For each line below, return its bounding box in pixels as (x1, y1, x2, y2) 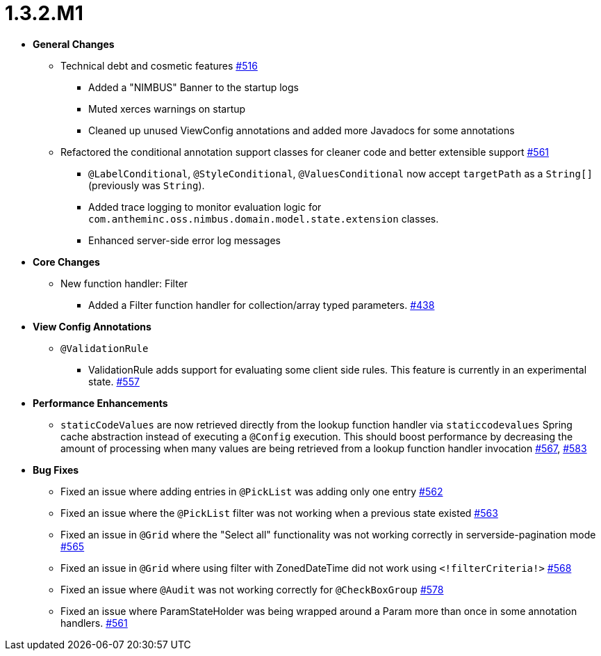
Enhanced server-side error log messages (88, 234, 281, 246)
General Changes (33, 38, 115, 50)
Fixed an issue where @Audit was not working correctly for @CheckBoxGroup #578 (60, 583, 444, 595)
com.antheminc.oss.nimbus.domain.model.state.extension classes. (88, 212, 439, 225)
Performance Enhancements (33, 397, 168, 409)
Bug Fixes (33, 463, 79, 476)
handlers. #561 (60, 616, 128, 629)
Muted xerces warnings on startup (88, 102, 246, 115)
